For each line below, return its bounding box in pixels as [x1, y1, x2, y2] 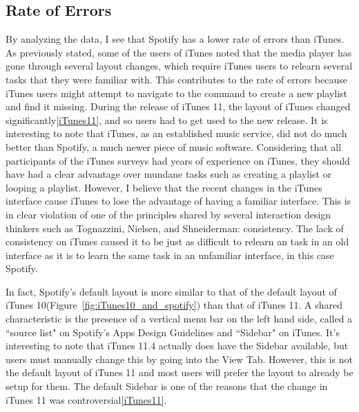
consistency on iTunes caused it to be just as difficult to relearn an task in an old [6, 234, 349, 249]
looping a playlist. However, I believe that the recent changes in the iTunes [6, 180, 322, 194]
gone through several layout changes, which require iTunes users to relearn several [6, 59, 353, 73]
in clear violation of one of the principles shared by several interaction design [6, 207, 331, 221]
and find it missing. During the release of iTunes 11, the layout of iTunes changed [6, 99, 351, 114]
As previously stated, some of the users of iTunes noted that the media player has [6, 45, 352, 59]
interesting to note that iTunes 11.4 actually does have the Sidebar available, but [6, 338, 349, 353]
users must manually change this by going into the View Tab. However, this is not [6, 351, 353, 366]
